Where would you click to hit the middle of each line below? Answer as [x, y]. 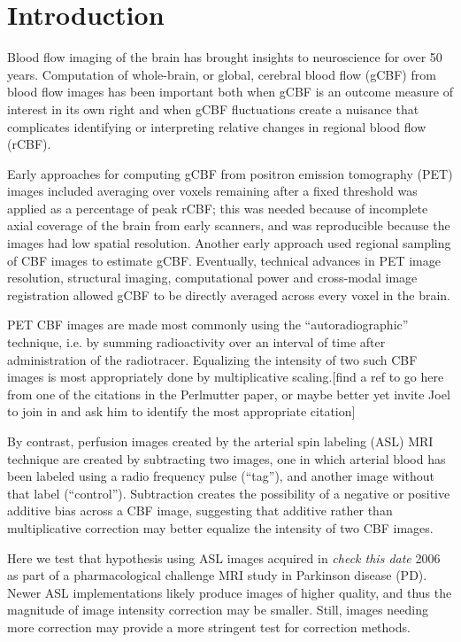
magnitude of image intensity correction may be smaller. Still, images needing [218, 610]
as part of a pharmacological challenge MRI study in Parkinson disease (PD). [217, 575]
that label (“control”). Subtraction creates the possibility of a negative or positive [229, 493]
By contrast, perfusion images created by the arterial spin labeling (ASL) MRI [220, 441]
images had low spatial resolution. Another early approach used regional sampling [229, 243]
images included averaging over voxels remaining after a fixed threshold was [212, 191]
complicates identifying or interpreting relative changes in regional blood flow [217, 126]
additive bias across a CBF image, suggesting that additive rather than [200, 511]
